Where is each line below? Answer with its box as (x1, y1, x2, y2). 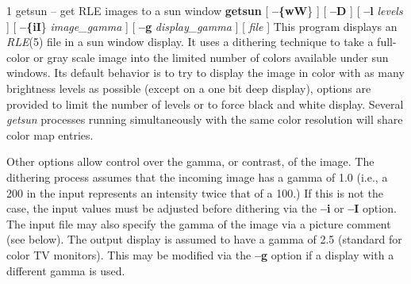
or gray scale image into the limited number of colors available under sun (33, 48, 389, 65)
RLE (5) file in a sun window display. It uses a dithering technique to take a (6, 33, 374, 50)
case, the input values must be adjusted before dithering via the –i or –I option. (6, 200, 397, 217)
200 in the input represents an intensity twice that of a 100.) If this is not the (6, 184, 383, 201)
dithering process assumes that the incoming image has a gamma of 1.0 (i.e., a (6, 168, 388, 185)
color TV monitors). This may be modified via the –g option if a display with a (6, 246, 394, 263)
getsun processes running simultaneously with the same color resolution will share (6, 111, 403, 128)
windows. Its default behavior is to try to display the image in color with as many (6, 64, 405, 81)
